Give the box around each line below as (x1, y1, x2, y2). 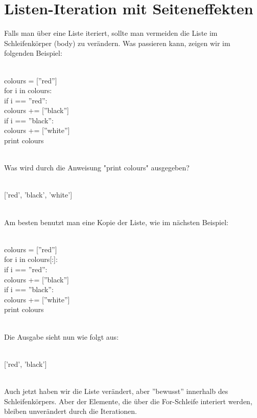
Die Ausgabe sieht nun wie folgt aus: (4, 331, 119, 342)
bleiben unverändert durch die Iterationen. (4, 406, 137, 416)
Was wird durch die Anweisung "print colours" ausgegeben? (4, 162, 190, 173)
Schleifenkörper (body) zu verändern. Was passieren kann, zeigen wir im (4, 37, 230, 48)
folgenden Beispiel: (4, 48, 62, 58)
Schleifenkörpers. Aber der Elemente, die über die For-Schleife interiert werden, (4, 395, 252, 406)
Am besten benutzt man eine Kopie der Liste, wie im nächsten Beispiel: (4, 216, 228, 227)
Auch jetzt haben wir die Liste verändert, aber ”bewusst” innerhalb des (4, 385, 228, 396)
